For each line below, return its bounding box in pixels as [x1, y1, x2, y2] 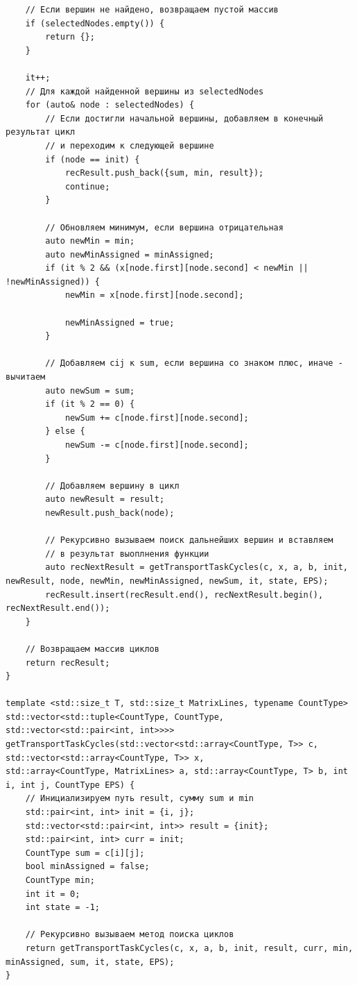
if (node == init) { [45, 154, 140, 165]
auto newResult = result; [45, 494, 165, 505]
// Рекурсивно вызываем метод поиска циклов [25, 929, 234, 940]
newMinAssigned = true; [64, 317, 175, 328]
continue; [64, 181, 110, 192]
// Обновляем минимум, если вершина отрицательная [45, 222, 284, 233]
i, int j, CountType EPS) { [6, 780, 135, 790]
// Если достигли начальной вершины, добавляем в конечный [45, 113, 324, 124]
